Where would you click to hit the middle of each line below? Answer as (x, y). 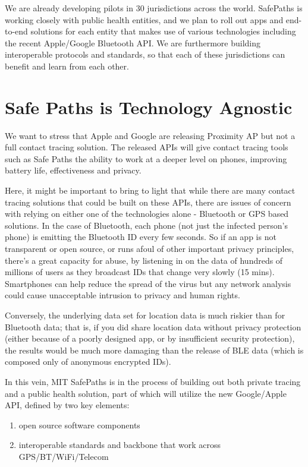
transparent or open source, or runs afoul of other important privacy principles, (150, 249)
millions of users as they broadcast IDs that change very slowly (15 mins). (140, 272)
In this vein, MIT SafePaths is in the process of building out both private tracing (153, 381)
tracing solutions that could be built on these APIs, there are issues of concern (148, 202)
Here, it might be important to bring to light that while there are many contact (150, 190)
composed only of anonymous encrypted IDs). (88, 362)
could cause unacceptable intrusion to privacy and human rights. (122, 295)
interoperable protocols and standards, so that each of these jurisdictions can (145, 54)
